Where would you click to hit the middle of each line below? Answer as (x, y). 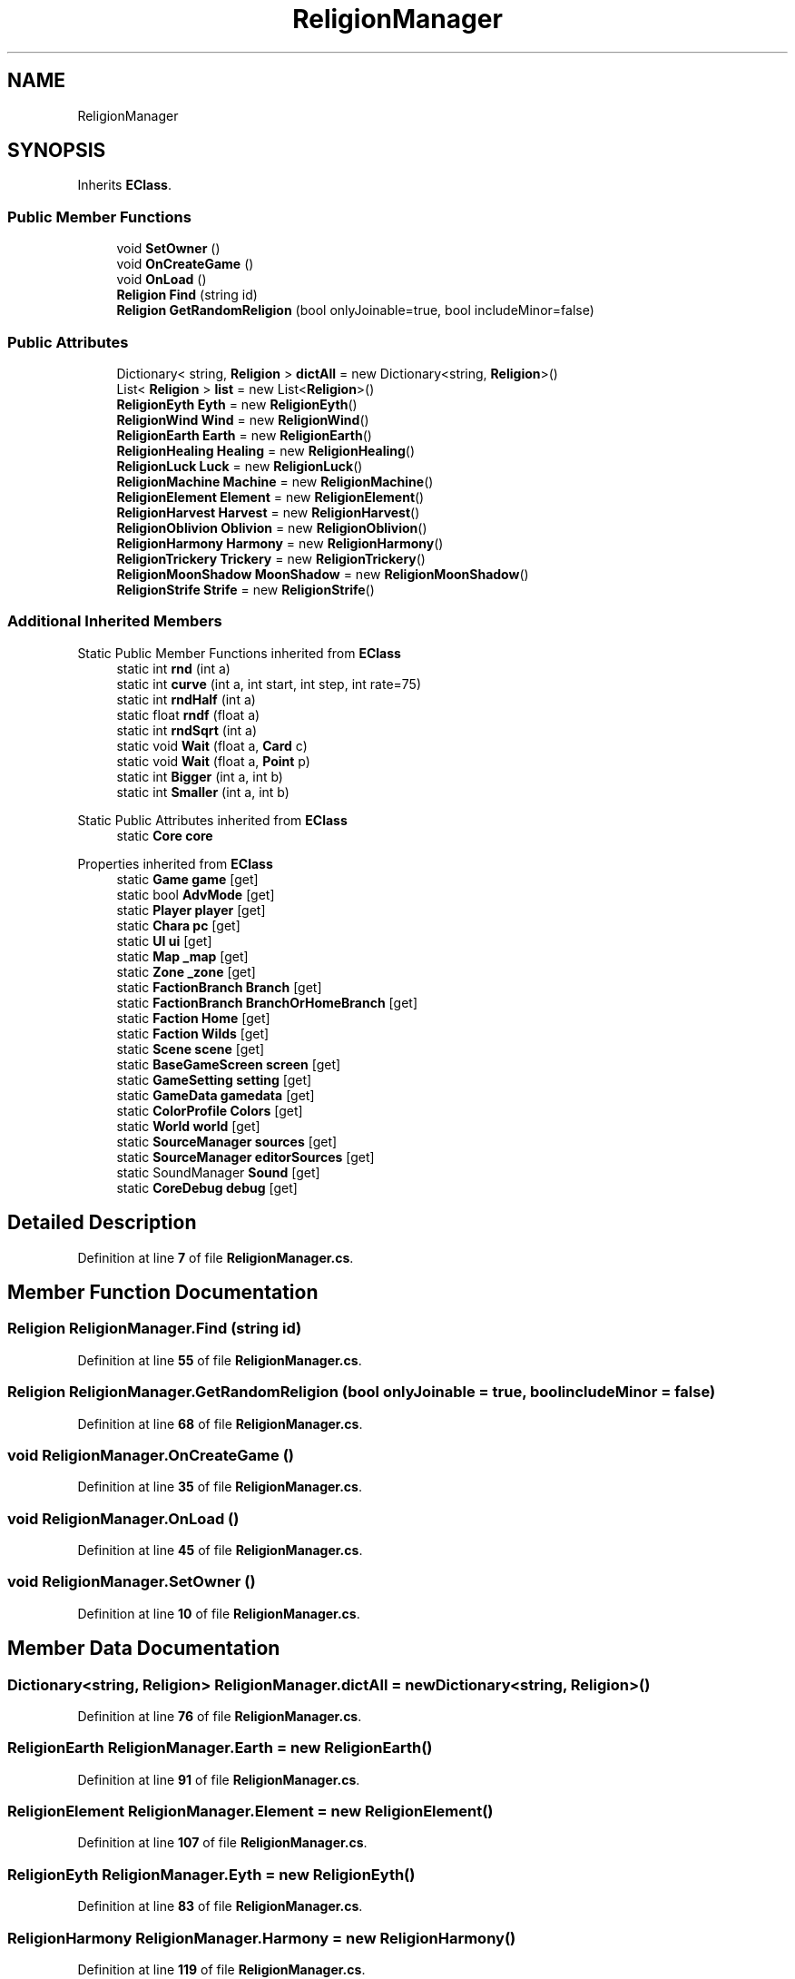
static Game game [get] (187, 879)
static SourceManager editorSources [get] (245, 1157)
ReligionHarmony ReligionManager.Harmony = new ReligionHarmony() (262, 1938)
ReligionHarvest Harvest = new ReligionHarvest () (268, 512)
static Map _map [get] (182, 956)
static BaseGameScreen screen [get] (229, 1064)
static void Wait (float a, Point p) (213, 761)
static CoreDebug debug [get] (207, 1187)
